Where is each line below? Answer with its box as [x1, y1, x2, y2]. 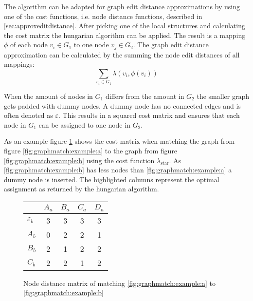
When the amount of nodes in [4, 91, 93, 101]
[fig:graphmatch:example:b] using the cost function [4, 155, 155, 165]
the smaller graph [197, 91, 249, 101]
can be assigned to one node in [38, 119, 130, 130]
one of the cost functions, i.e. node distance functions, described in [4, 11, 202, 21]
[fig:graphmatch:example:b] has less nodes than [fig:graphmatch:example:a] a [4, 165, 232, 175]
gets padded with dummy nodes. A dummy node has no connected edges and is [4, 100, 241, 111]
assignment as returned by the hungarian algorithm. [4, 184, 159, 194]
